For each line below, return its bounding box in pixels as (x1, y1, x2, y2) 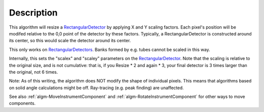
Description (9, 7, 58, 18)
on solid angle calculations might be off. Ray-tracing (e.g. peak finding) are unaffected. (9, 85, 184, 91)
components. (9, 100, 36, 106)
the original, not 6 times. (9, 69, 58, 75)
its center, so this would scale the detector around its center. (9, 38, 131, 44)
